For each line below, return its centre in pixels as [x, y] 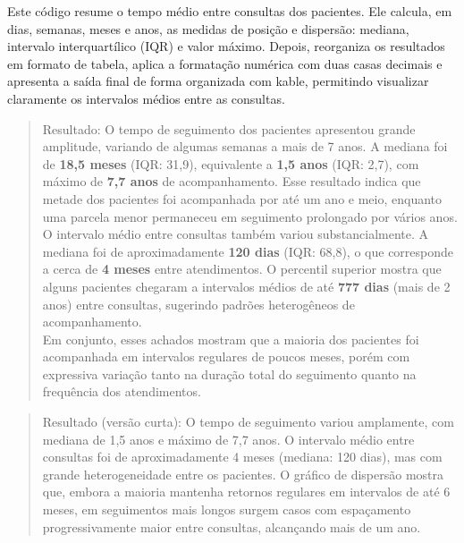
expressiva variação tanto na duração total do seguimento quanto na [229, 373]
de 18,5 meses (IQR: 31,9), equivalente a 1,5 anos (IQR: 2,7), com [231, 163]
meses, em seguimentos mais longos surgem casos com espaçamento [227, 509]
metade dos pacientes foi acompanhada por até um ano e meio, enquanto [242, 198]
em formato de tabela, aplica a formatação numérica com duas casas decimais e [225, 63]
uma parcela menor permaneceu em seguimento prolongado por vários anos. [250, 216]
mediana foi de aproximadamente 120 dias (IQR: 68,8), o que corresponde [248, 251]
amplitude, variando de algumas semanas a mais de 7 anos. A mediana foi [245, 146]
